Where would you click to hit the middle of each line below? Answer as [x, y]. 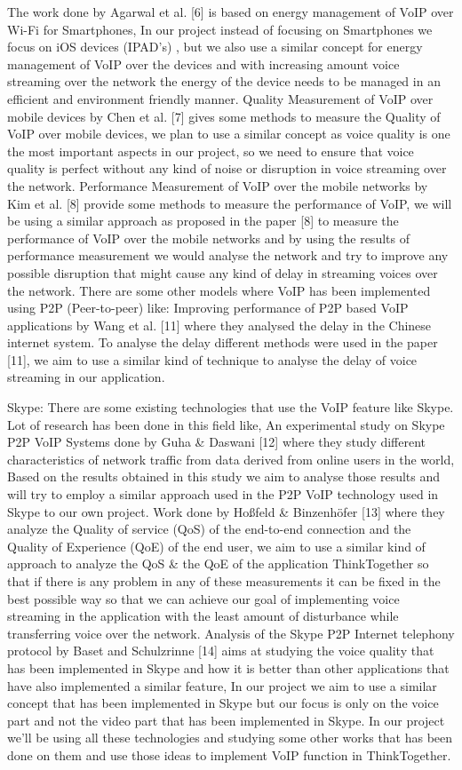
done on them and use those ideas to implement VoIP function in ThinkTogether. [229, 754]
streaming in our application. [86, 377]
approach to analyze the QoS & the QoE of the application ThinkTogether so [218, 564]
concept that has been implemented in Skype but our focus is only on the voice [223, 703]
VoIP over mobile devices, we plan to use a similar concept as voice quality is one [229, 134]
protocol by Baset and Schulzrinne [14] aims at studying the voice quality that [221, 651]
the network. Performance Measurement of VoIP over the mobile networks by [218, 185]
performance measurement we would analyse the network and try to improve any [228, 255]
